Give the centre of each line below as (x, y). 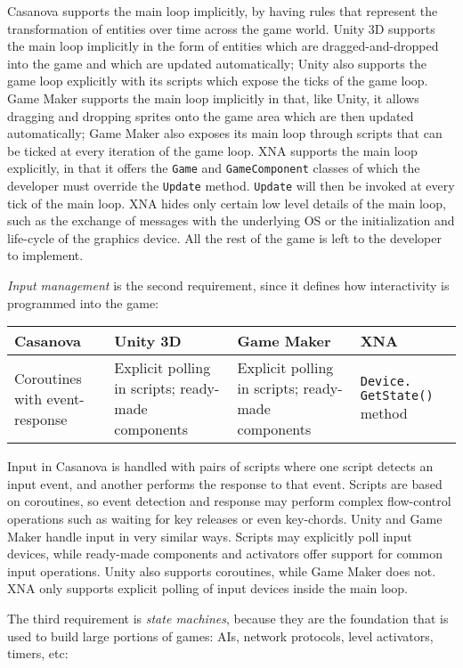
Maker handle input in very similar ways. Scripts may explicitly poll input (210, 536)
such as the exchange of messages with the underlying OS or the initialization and (231, 220)
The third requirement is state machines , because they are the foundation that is (228, 618)
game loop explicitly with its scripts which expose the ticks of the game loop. (218, 81)
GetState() (397, 395)
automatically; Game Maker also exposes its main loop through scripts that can (225, 133)
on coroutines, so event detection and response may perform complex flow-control (229, 501)
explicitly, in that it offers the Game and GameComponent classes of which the (214, 168)
